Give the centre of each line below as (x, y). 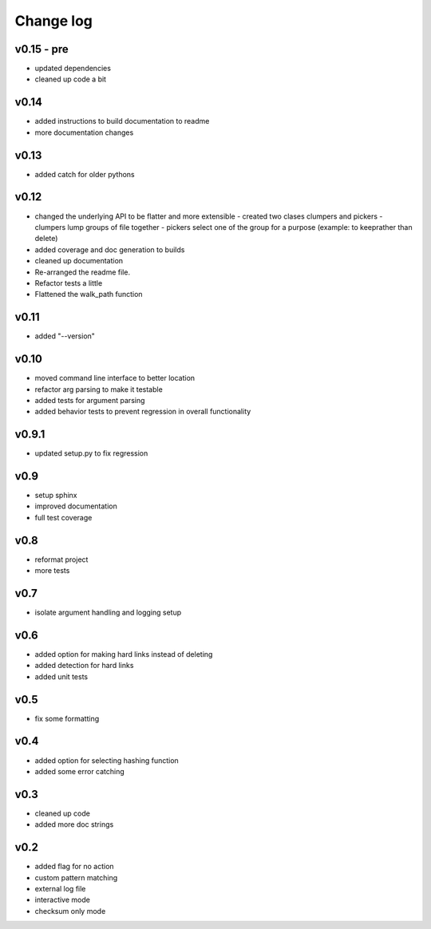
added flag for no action (75, 867)
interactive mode (63, 900)
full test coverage (63, 517)
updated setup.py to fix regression (91, 453)
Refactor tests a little (69, 283)
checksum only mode (70, 911)
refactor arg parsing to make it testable (99, 389)
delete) (46, 239)
